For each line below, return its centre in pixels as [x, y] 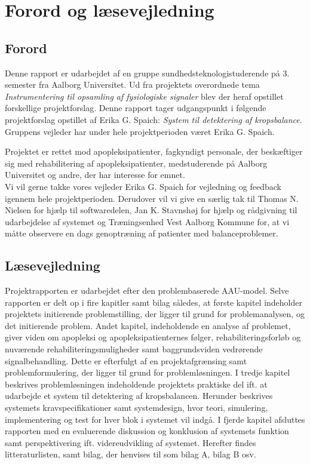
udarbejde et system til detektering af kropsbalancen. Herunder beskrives [139, 396]
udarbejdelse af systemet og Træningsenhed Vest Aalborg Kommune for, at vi [147, 221]
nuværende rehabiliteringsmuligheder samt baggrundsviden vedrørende [134, 349]
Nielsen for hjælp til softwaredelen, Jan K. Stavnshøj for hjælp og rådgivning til [151, 210]
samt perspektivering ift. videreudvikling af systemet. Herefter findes [131, 442]
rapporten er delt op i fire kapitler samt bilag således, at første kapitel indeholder [154, 302]
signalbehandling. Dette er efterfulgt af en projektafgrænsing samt [126, 360]
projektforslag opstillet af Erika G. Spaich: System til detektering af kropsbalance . [154, 119]
